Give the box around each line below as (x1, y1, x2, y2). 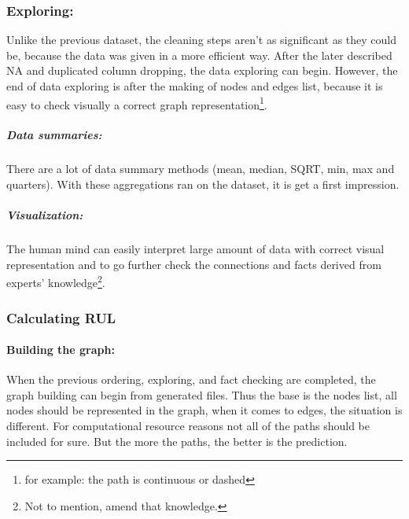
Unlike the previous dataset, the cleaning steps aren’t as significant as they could (6, 31, 397, 48)
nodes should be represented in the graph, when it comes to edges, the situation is (6, 402, 403, 418)
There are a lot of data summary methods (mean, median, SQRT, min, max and (6, 160, 395, 177)
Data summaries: (6, 127, 102, 143)
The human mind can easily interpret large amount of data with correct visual (6, 241, 385, 257)
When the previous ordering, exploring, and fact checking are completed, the (6, 371, 376, 388)
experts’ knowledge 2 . (6, 272, 105, 290)
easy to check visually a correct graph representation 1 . (6, 94, 267, 112)
